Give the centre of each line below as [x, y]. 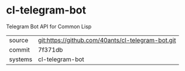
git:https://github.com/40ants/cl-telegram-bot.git [107, 40]
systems [21, 59]
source [19, 40]
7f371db [50, 49]
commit [19, 49]
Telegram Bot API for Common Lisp [49, 26]
